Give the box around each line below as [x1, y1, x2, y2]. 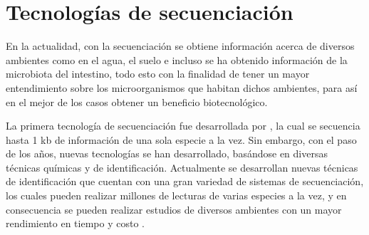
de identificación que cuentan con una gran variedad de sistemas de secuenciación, [6, 174, 364, 189]
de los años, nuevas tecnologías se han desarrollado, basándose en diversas [6, 146, 328, 161]
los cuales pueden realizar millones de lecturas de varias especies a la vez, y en [6, 188, 347, 203]
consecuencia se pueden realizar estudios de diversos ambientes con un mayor [6, 202, 342, 216]
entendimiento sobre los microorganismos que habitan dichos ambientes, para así [6, 80, 358, 95]
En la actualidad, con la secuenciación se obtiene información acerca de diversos [6, 38, 355, 53]
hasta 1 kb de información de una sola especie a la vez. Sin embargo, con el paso [6, 132, 357, 147]
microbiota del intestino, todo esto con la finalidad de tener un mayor [6, 66, 310, 81]
